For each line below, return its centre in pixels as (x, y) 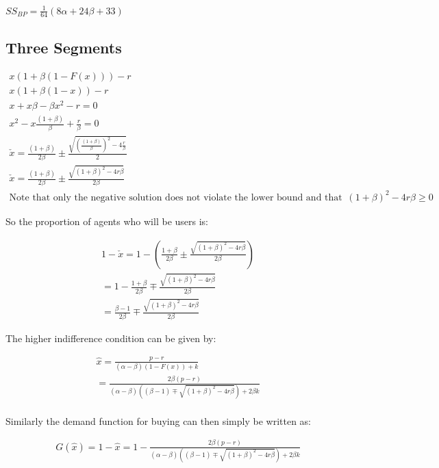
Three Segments (64, 47)
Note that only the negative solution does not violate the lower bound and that (176, 197)
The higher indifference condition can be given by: (111, 338)
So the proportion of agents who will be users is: (107, 221)
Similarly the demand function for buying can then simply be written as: (158, 420)
